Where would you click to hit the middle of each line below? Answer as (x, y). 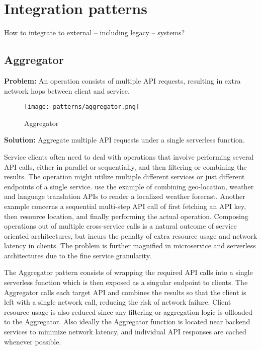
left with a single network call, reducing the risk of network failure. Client (118, 302)
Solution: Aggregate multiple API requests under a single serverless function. (124, 140)
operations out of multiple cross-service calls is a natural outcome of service (120, 226)
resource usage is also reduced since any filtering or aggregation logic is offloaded (128, 311)
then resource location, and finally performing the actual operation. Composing (126, 216)
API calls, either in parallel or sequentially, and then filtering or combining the (125, 166)
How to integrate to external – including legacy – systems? (95, 32)
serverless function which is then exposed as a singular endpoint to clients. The (126, 282)
